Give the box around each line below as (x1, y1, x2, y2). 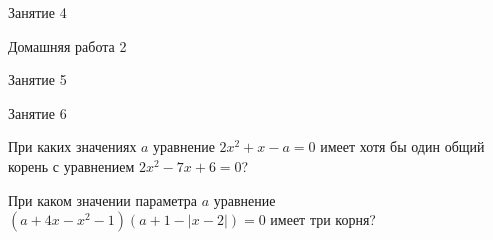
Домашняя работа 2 (8, 35, 127, 56)
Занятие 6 (8, 102, 67, 123)
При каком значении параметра (8, 189, 197, 210)
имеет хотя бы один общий (320, 136, 485, 157)
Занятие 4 (8, 2, 67, 22)
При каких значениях (8, 136, 137, 157)
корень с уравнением (8, 155, 135, 176)
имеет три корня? (270, 209, 376, 230)
